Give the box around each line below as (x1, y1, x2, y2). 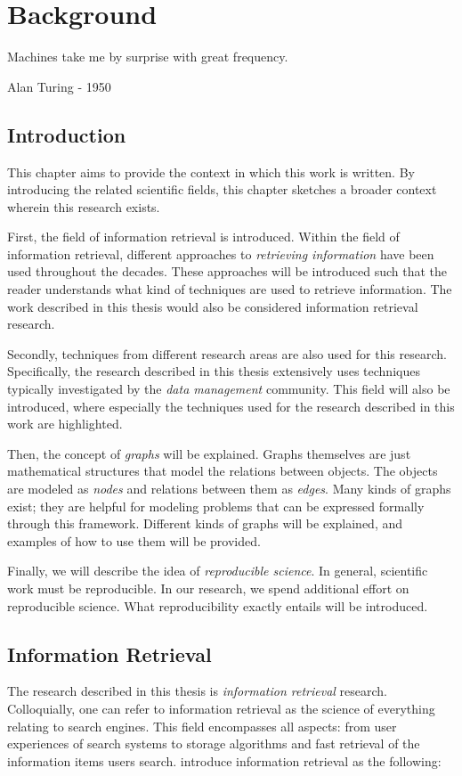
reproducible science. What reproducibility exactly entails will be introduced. (7, 596, 428, 615)
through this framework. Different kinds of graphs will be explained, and (7, 514, 403, 533)
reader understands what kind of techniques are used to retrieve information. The (7, 280, 452, 298)
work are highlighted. (7, 414, 123, 433)
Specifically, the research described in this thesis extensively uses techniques (7, 362, 420, 380)
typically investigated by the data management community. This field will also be (7, 380, 450, 398)
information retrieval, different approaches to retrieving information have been (7, 244, 434, 263)
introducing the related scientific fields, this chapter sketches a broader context (7, 180, 437, 199)
